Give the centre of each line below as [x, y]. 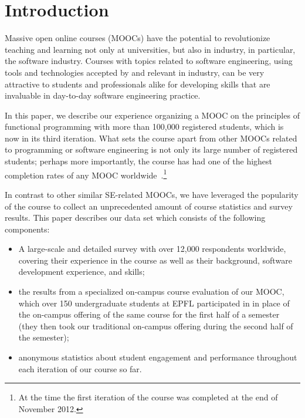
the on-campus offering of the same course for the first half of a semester [149, 314]
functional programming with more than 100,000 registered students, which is [144, 127]
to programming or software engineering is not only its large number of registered [151, 149]
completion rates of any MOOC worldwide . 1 [86, 174]
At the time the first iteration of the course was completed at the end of [148, 397]
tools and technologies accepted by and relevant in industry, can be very [135, 72]
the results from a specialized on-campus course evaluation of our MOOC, [151, 291]
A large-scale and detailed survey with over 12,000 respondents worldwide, [152, 249]
